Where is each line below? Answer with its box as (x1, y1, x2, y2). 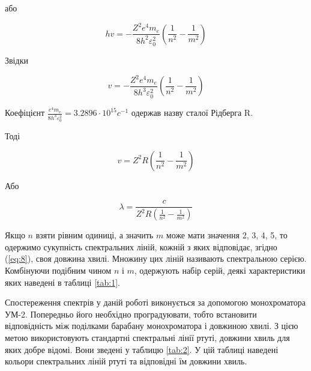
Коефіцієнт (5, 106, 45, 119)
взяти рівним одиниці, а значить (35, 229, 154, 241)
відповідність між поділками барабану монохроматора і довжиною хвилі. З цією (5, 319, 298, 332)
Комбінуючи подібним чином (5, 264, 112, 277)
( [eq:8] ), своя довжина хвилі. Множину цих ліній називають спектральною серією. (5, 252, 307, 265)
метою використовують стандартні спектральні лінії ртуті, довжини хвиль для (5, 331, 290, 344)
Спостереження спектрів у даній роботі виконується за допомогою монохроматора (5, 296, 306, 309)
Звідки (5, 53, 28, 66)
